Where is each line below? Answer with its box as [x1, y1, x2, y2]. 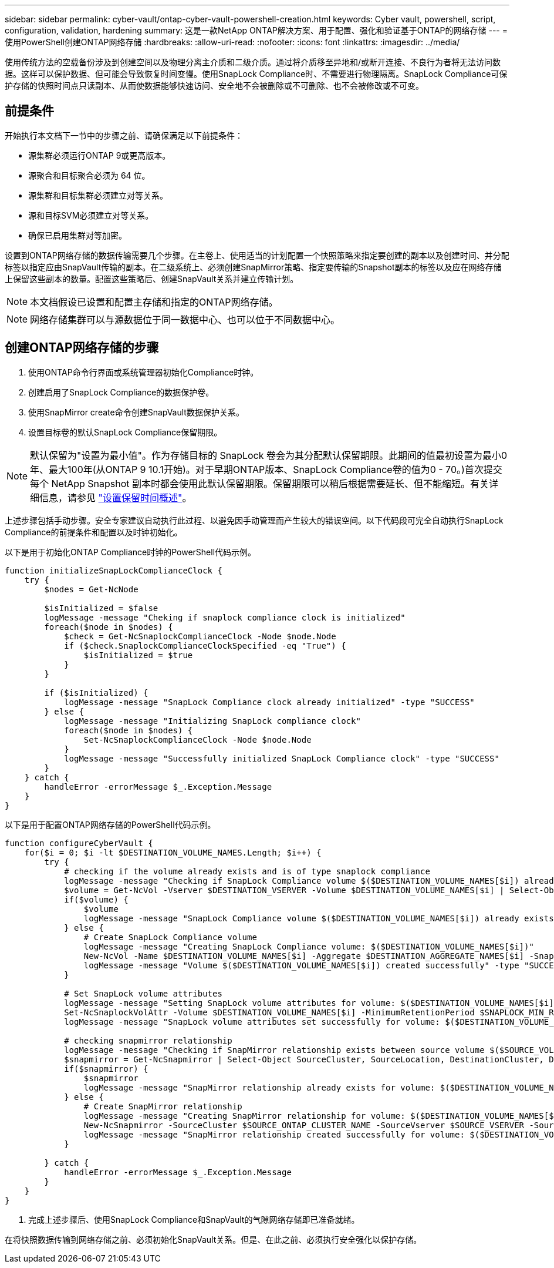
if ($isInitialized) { [44, 687, 148, 697]
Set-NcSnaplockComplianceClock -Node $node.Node [83, 734, 312, 744]
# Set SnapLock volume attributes [64, 988, 222, 998]
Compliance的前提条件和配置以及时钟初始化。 [5, 526, 183, 537]
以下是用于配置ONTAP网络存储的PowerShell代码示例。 [5, 819, 216, 830]
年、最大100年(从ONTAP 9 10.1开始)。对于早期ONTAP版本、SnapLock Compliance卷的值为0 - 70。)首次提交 [30, 463, 502, 475]
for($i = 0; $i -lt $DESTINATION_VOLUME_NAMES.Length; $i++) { [24, 847, 322, 857]
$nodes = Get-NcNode [44, 584, 138, 594]
